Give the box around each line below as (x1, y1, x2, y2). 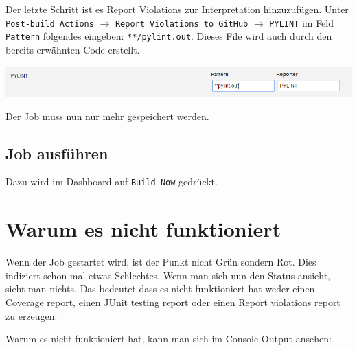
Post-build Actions (5, 19, 94, 29)
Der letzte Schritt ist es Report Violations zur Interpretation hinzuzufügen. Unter (5, 2, 349, 16)
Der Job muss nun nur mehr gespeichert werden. (5, 108, 209, 123)
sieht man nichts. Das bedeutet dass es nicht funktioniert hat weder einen (5, 281, 315, 296)
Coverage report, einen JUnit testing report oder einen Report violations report (5, 294, 341, 309)
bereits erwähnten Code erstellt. (5, 42, 140, 56)
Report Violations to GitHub (115, 19, 249, 29)
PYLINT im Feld (269, 15, 334, 30)
